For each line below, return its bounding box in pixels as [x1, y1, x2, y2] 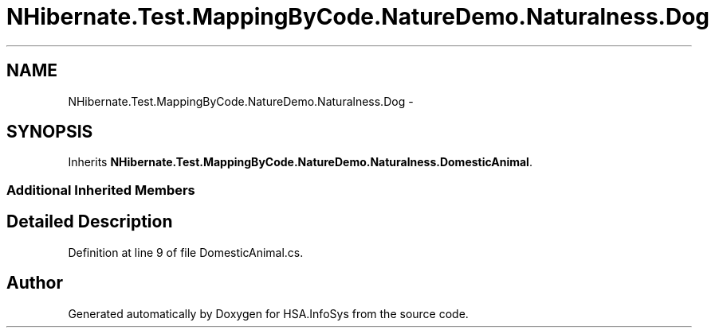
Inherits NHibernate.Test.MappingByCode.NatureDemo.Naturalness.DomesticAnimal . [68, 155, 532, 169]
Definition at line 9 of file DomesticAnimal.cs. [68, 245, 304, 259]
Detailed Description [6, 212, 173, 232]
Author [6, 273, 63, 293]
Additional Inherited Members [6, 181, 195, 198]
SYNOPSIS [6, 122, 93, 142]
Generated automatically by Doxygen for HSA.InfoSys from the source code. [68, 306, 469, 320]
